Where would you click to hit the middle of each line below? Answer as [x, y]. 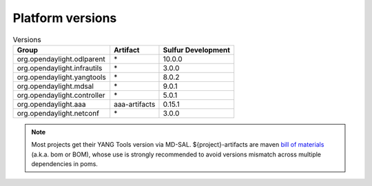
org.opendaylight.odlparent [61, 59]
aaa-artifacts [135, 104]
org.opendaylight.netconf [58, 113]
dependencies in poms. [64, 164]
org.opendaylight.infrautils [60, 68]
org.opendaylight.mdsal [55, 86]
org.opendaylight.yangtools [61, 77]
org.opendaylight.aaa [51, 104]
